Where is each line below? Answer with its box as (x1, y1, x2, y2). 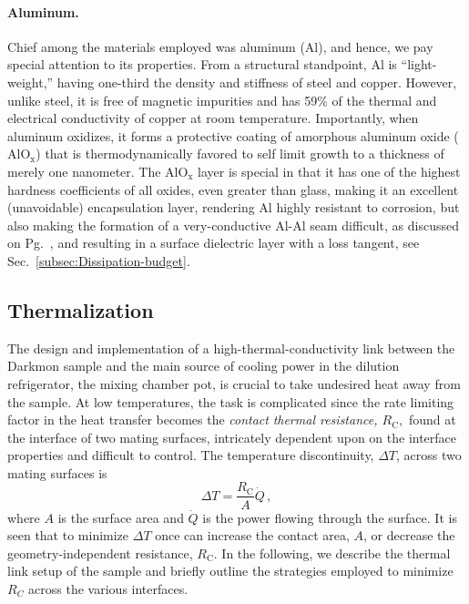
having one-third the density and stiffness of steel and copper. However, (56, 72, 457, 91)
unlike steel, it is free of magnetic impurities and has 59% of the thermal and (7, 90, 437, 109)
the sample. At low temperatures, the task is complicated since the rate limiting (7, 392, 454, 411)
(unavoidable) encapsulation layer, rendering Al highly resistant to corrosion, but (7, 198, 460, 217)
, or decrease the (363, 526, 455, 545)
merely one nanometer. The (7, 161, 161, 180)
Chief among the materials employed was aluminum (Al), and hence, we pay (7, 36, 433, 56)
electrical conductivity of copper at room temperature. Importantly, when (7, 108, 419, 128)
